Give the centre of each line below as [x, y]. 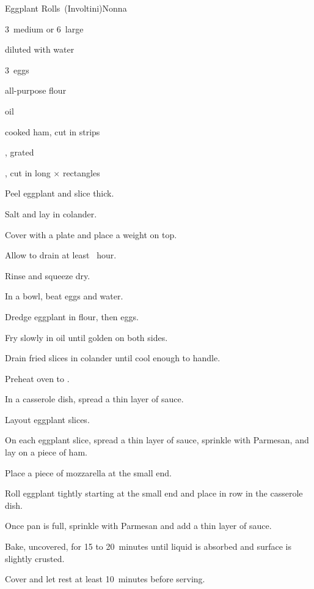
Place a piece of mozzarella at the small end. [88, 472]
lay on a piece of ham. [46, 452]
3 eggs [17, 69]
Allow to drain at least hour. [61, 255]
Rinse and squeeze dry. [48, 275]
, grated [20, 152]
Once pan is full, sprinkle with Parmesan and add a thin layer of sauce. [138, 526]
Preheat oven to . [37, 378]
